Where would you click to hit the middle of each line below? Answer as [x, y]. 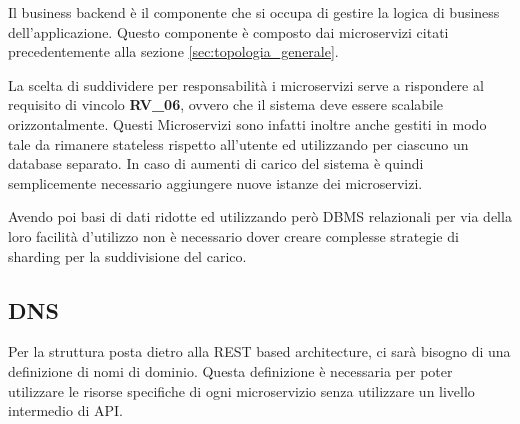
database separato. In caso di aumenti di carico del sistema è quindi [216, 163]
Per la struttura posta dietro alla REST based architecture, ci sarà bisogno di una [259, 351]
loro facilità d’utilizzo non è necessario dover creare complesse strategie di [233, 235]
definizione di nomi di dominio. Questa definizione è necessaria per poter [230, 370]
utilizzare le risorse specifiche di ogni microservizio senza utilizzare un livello [241, 390]
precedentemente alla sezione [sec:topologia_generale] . [173, 51]
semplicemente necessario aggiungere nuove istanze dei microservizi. [215, 182]
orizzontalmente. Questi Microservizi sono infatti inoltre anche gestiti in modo [247, 123]
